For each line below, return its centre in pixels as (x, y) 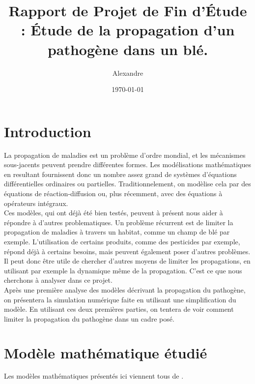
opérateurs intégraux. (36, 203)
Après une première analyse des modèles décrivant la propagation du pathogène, (125, 289)
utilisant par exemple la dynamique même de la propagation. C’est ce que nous (123, 270)
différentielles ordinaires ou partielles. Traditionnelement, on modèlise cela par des (127, 184)
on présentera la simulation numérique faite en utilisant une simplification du (120, 299)
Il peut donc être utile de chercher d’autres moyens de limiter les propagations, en (127, 261)
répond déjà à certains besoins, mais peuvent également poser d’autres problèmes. (127, 251)
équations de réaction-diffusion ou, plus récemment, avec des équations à (113, 193)
